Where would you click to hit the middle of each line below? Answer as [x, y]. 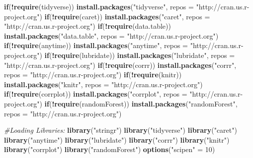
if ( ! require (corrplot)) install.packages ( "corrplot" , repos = [96, 94]
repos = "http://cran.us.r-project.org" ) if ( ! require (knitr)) [93, 75]
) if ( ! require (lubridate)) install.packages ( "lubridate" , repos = [137, 55]
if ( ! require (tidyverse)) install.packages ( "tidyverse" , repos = [99, 6]
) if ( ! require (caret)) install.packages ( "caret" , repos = [125, 16]
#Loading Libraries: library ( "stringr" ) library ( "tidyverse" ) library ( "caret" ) [121, 130]
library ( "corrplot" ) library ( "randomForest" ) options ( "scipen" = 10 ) [110, 149]
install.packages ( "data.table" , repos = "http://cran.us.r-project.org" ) [111, 35]
